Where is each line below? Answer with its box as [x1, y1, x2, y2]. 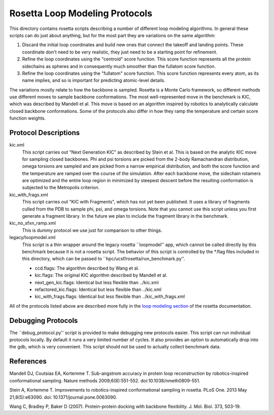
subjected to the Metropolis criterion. [22, 185, 100, 191]
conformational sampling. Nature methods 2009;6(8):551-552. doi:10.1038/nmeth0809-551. [9, 377, 200, 383]
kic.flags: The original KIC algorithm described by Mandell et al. [35, 272, 167, 278]
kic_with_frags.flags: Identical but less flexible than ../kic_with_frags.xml [35, 293, 185, 300]
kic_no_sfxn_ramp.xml [9, 220, 56, 226]
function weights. [9, 115, 46, 122]
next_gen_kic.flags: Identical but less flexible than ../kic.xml [35, 279, 159, 285]
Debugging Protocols [9, 316, 78, 325]
